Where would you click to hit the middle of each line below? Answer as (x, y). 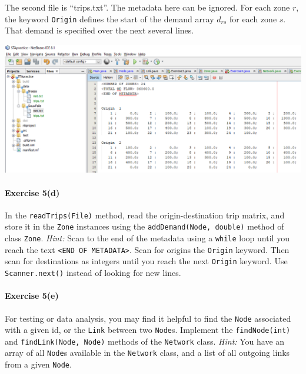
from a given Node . (38, 364)
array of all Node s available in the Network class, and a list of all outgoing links (147, 353)
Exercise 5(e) (32, 296)
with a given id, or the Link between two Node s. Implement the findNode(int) (148, 330)
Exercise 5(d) (32, 192)
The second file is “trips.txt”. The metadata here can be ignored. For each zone (147, 7)
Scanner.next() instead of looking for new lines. (93, 273)
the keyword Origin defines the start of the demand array (109, 18)
